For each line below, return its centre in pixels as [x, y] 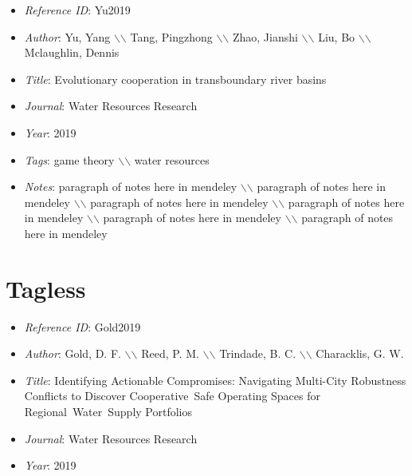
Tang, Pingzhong [171, 36]
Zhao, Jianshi [265, 36]
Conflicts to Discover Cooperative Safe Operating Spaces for [172, 396]
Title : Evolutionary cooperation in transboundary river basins [175, 79]
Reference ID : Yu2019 [77, 10]
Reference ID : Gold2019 [82, 326]
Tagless [46, 288]
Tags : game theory [69, 159]
